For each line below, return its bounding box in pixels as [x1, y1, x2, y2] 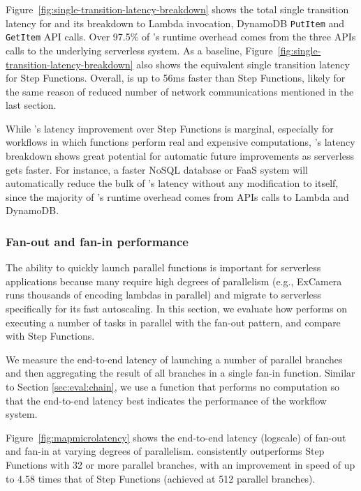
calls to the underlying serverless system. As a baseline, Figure [6, 43, 273, 57]
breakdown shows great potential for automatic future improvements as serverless [6, 149, 354, 163]
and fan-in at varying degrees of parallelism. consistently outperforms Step [6, 444, 325, 458]
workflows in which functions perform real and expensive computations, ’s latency [6, 135, 355, 149]
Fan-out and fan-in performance [6, 232, 189, 250]
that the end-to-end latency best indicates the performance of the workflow [6, 393, 327, 407]
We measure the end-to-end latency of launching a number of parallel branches [6, 352, 343, 366]
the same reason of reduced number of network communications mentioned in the [6, 84, 354, 98]
